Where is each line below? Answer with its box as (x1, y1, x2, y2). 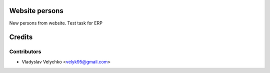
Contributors (9, 48, 41, 55)
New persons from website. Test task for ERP (9, 20, 102, 26)
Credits (9, 33, 33, 41)
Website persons (9, 6, 63, 15)
